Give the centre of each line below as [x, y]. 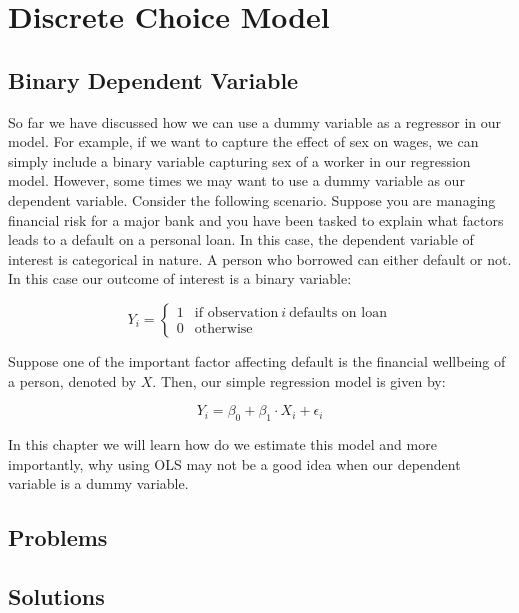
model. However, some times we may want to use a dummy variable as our [236, 180]
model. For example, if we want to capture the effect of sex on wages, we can [243, 141]
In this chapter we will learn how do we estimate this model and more [222, 443]
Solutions [56, 595]
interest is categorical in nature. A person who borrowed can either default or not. [260, 258]
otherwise [223, 329]
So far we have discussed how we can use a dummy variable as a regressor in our [255, 121]
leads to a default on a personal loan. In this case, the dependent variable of [241, 239]
